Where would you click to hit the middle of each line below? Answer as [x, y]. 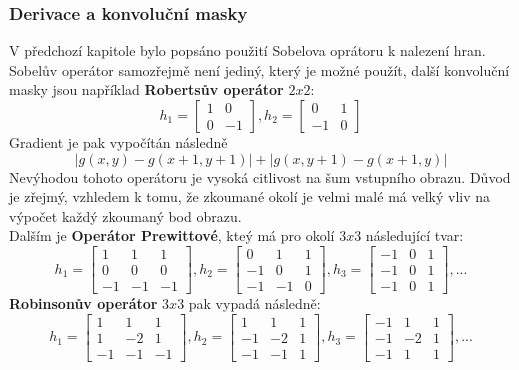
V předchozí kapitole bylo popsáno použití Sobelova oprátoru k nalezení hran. [247, 50]
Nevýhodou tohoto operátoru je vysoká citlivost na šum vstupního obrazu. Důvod [260, 176]
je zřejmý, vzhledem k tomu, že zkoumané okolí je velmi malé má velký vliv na [250, 196]
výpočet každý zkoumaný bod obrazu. [125, 215]
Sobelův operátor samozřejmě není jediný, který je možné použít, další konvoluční [259, 69]
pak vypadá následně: [254, 303]
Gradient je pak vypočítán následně [118, 142]
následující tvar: [414, 235]
